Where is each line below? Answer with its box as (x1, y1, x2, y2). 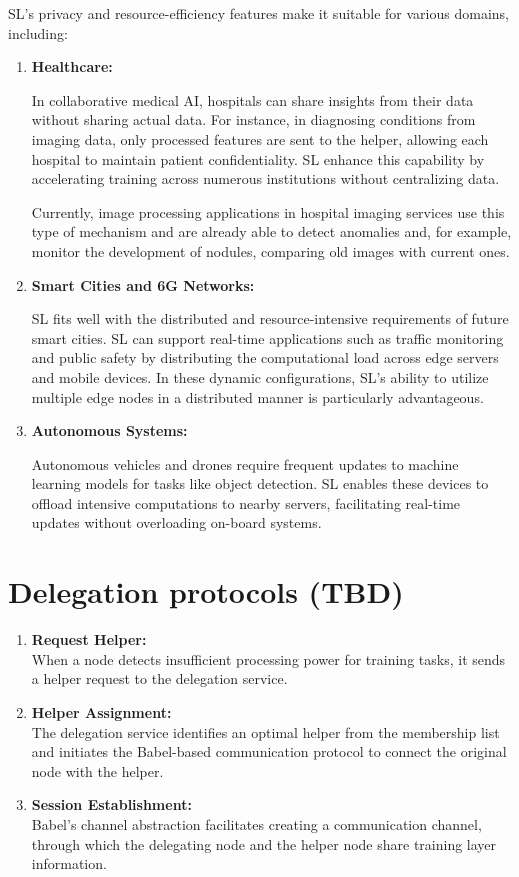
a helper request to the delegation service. (31, 668, 288, 689)
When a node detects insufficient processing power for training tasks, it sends (31, 648, 506, 669)
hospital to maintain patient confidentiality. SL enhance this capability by (31, 148, 485, 169)
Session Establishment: (31, 794, 192, 815)
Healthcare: (31, 56, 113, 77)
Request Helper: (31, 629, 147, 650)
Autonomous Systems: (31, 420, 188, 441)
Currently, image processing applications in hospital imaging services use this (31, 201, 505, 222)
